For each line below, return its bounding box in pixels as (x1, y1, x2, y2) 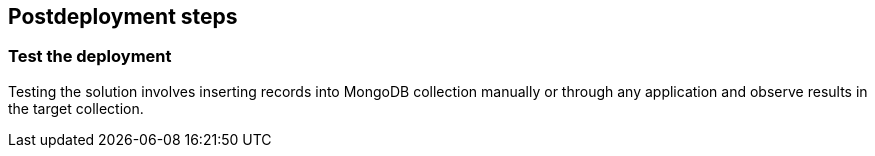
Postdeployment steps (8, 4, 238, 29)
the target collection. (8, 99, 144, 117)
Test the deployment (8, 46, 172, 67)
